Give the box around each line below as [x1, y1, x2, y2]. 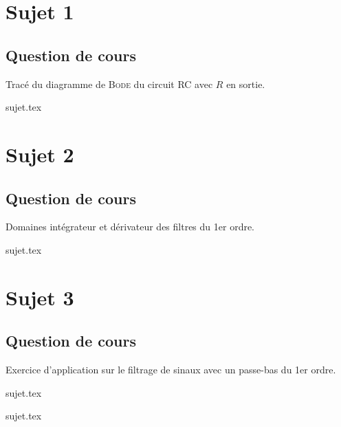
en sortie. [226, 76, 265, 91]
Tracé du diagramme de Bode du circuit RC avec [5, 76, 213, 91]
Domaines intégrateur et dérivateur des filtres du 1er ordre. [5, 219, 255, 234]
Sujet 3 [5, 283, 74, 311]
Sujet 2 [5, 140, 74, 168]
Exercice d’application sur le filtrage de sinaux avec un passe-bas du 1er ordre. [5, 362, 336, 377]
